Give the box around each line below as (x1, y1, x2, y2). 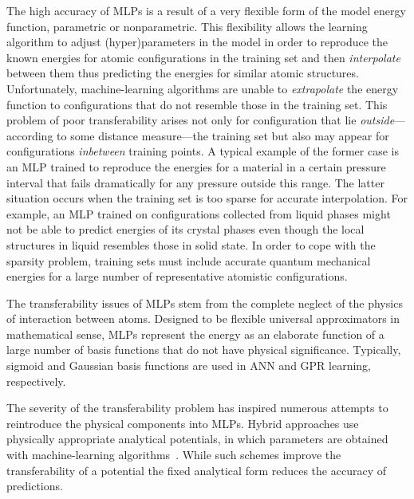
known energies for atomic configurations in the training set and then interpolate (6, 49, 400, 65)
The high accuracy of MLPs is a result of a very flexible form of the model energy (6, 2, 406, 18)
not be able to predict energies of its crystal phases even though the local (6, 221, 365, 238)
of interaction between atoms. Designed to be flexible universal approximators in (6, 310, 400, 327)
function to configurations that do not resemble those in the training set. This (6, 96, 388, 112)
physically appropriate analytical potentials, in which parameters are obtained (6, 430, 388, 447)
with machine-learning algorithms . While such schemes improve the (6, 446, 341, 463)
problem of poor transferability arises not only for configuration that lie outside (6, 112, 395, 128)
